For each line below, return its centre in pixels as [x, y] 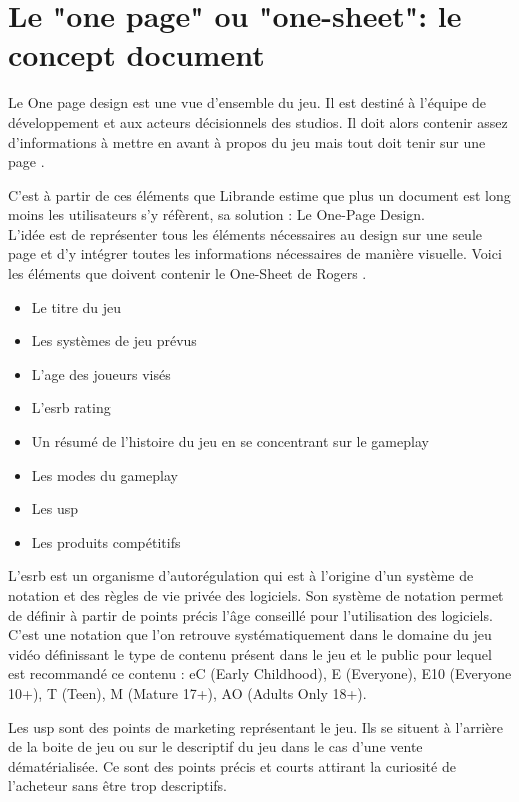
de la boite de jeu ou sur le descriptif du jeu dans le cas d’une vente [215, 746]
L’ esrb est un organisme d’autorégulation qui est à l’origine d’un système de [241, 575]
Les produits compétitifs [106, 541]
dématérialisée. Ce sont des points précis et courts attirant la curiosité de [232, 765]
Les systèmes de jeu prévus [114, 340]
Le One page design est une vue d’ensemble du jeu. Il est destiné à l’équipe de [247, 102]
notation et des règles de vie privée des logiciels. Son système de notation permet [256, 595]
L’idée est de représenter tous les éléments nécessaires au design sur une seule [245, 233]
